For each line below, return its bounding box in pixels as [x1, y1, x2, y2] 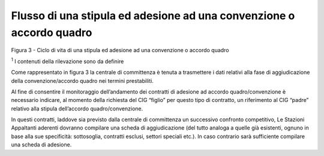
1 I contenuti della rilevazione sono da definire [11, 57, 124, 65]
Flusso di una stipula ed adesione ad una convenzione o [11, 9, 295, 22]
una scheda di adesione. [11, 141, 72, 148]
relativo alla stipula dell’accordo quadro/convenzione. [11, 105, 143, 112]
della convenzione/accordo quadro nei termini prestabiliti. [11, 77, 154, 84]
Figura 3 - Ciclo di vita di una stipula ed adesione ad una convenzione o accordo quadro [11, 47, 229, 54]
